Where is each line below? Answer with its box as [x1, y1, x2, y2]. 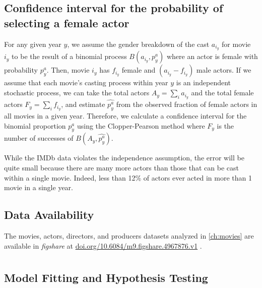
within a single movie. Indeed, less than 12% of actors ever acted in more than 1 [4, 172, 252, 183]
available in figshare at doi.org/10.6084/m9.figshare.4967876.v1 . [4, 240, 202, 251]
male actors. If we [196, 65, 251, 75]
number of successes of [4, 133, 74, 143]
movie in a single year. [4, 182, 73, 193]
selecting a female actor [4, 15, 129, 30]
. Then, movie [46, 65, 90, 75]
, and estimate [61, 99, 105, 109]
